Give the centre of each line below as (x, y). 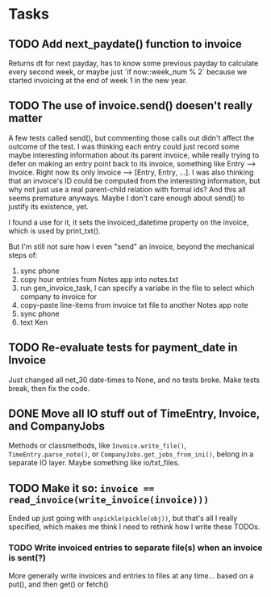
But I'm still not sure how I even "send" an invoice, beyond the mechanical (131, 246)
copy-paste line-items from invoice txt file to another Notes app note (134, 305)
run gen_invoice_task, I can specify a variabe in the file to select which (137, 288)
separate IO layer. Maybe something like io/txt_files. (94, 463)
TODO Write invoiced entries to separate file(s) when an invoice (135, 548)
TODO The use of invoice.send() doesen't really (130, 106)
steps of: (23, 254)
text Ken (34, 322)
